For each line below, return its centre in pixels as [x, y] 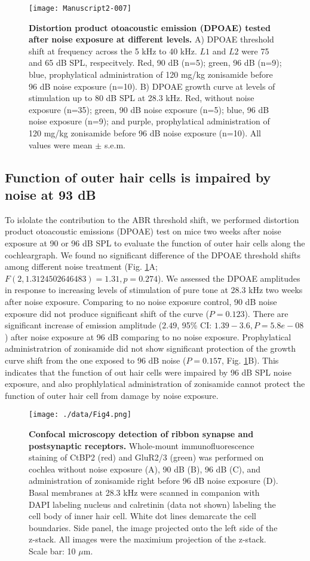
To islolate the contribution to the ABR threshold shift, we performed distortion [152, 219]
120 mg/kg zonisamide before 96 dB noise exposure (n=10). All [145, 133]
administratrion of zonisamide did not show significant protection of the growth [151, 348]
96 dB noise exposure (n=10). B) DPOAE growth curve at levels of [152, 86]
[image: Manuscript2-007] [80, 8]
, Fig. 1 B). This [250, 360]
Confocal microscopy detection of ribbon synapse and [141, 433]
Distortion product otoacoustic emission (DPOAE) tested [150, 27]
